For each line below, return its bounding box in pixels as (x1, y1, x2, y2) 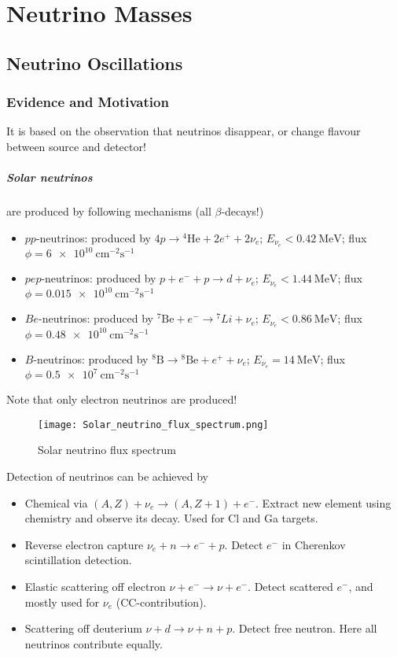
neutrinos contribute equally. (24, 635, 163, 651)
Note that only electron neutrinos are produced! (6, 391, 237, 408)
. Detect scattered (248, 578, 333, 594)
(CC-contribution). (116, 593, 207, 610)
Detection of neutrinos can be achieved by (6, 468, 208, 484)
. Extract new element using (255, 494, 391, 511)
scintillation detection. (24, 552, 132, 568)
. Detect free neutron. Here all (232, 620, 377, 637)
